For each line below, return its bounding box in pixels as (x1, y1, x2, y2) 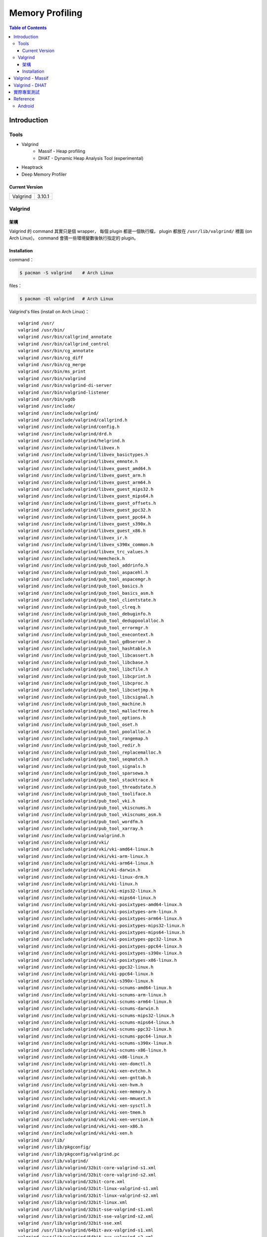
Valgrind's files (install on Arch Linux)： (9, 309, 89, 315)
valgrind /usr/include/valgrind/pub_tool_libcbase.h (18, 660, 148, 665)
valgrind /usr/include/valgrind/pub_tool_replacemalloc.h (18, 750, 162, 755)
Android (18, 103, 34, 109)
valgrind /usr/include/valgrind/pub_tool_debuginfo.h (18, 611, 151, 617)
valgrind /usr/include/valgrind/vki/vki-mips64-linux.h (18, 895, 156, 901)
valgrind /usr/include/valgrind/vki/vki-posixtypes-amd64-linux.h (18, 902, 182, 907)
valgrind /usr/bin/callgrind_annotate (18, 334, 112, 340)
